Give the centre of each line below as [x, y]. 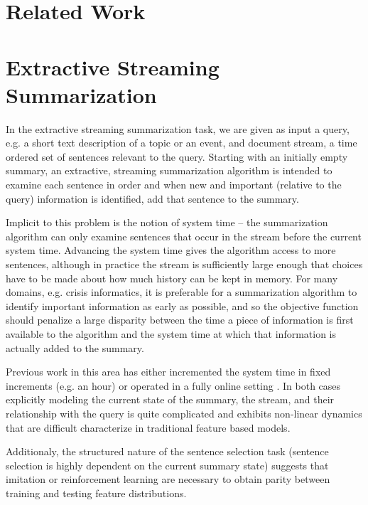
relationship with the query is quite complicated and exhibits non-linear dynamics [184, 413]
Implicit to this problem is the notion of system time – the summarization [167, 222]
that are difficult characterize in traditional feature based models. [148, 427]
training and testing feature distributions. [96, 493]
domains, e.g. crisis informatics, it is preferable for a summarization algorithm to [182, 292]
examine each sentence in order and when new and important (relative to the [174, 185]
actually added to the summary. [75, 347]
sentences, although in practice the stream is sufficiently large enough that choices [184, 264]
